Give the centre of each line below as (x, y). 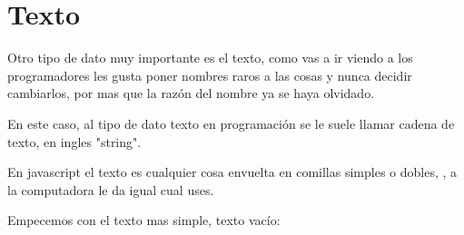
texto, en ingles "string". (74, 141)
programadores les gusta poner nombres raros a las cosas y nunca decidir (210, 75)
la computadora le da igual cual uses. (111, 189)
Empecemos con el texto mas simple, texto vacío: (144, 220)
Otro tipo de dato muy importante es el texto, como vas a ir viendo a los (210, 58)
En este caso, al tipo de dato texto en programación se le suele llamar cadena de (231, 123)
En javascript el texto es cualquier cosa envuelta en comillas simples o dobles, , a (232, 172)
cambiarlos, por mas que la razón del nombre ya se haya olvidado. (191, 93)
